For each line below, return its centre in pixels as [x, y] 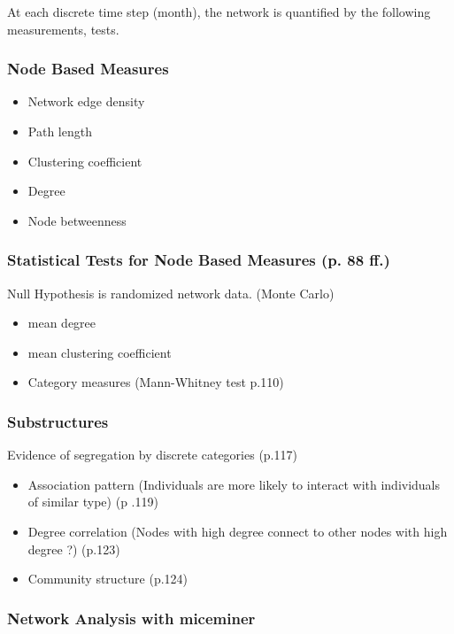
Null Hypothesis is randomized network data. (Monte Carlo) [171, 293]
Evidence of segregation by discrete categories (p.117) [152, 455]
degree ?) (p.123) [74, 549]
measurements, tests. [63, 29]
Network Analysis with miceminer [131, 618]
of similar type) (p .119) [93, 502]
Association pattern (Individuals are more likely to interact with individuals [234, 484]
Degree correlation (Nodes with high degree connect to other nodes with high [238, 531]
